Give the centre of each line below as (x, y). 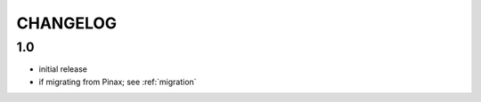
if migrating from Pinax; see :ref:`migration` (118, 82)
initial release (63, 69)
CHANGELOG (67, 23)
